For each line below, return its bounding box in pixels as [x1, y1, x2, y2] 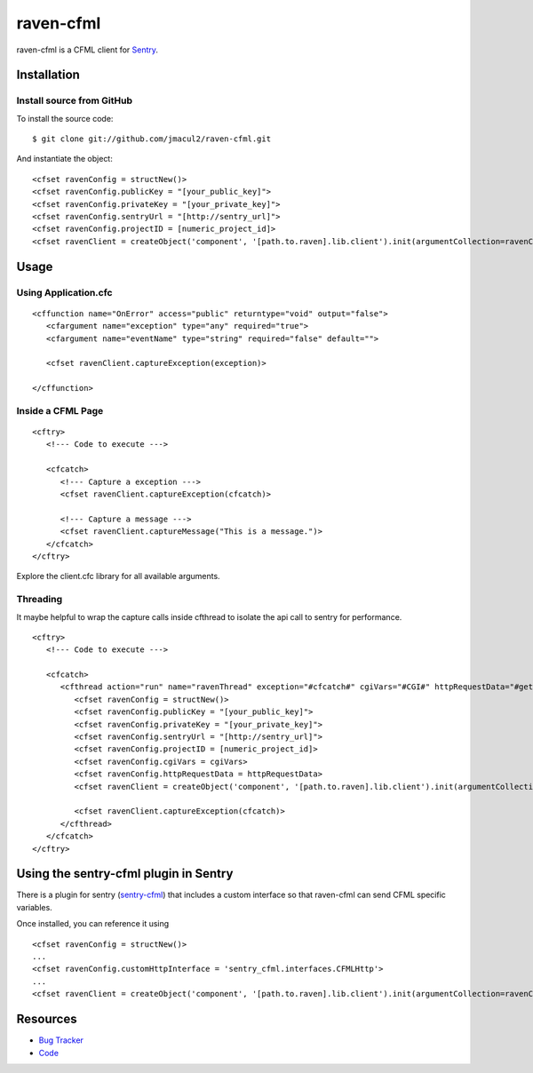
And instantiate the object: [16, 154, 113, 164]
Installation [16, 68, 80, 83]
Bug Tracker [38, 1035, 84, 1045]
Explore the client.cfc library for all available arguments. [16, 571, 221, 582]
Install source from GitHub [16, 94, 133, 107]
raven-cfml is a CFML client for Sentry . [16, 44, 159, 55]
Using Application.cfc [16, 286, 113, 298]
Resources [16, 1012, 77, 1027]
